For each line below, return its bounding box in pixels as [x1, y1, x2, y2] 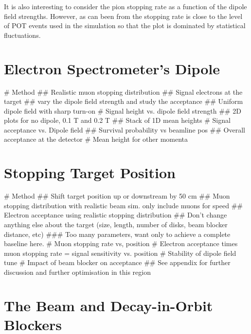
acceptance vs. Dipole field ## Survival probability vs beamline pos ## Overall [4, 124, 245, 134]
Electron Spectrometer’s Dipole [4, 58, 220, 78]
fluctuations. [4, 30, 41, 40]
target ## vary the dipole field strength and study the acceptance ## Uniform [4, 96, 243, 106]
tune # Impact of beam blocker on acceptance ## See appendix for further [4, 257, 231, 267]
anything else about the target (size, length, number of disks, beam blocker [4, 219, 228, 229]
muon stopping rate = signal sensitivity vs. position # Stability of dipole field [4, 248, 236, 258]
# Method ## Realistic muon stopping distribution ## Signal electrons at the [4, 86, 243, 97]
